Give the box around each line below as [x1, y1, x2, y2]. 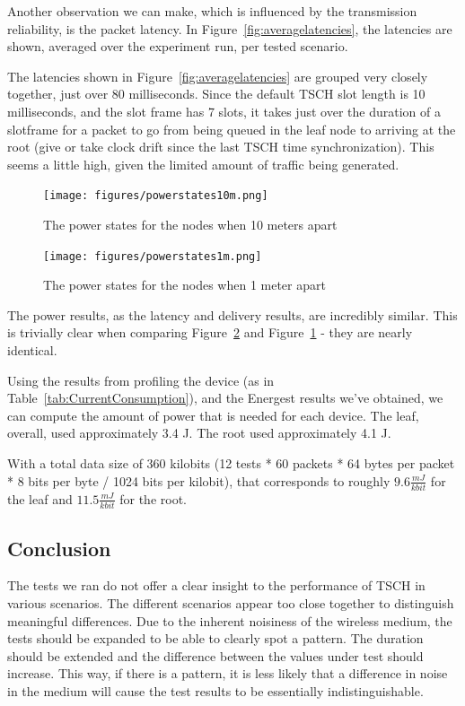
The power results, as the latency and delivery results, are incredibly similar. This [7, 305, 458, 324]
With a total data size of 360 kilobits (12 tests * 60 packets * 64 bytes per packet [7, 454, 455, 472]
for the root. [119, 489, 187, 508]
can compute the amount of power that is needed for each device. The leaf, [7, 405, 419, 424]
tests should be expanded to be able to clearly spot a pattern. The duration [7, 629, 424, 648]
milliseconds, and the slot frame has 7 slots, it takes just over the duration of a [7, 101, 441, 120]
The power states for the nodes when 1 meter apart [43, 275, 326, 294]
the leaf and [7, 489, 73, 508]
